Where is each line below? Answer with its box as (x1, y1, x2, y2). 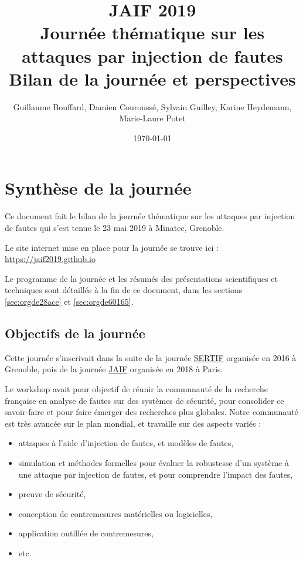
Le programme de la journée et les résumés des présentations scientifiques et (5, 272, 278, 284)
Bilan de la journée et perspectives (9, 66, 296, 90)
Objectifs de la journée (5, 324, 145, 342)
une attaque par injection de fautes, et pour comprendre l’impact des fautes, (18, 468, 293, 480)
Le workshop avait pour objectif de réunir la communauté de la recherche (5, 382, 268, 395)
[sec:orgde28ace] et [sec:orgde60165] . (5, 295, 134, 307)
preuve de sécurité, (18, 488, 86, 500)
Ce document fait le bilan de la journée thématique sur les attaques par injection (5, 210, 295, 222)
